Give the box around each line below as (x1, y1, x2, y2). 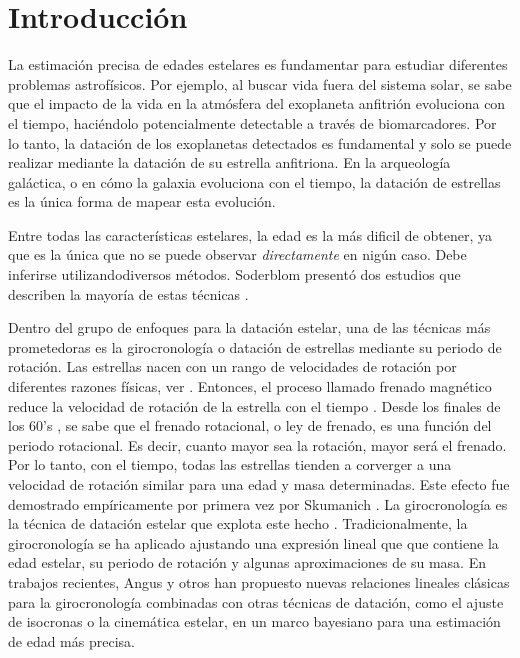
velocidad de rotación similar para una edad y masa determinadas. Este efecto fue (8, 474, 510, 494)
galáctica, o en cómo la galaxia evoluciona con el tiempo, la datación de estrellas (8, 171, 501, 192)
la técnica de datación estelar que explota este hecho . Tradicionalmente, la (8, 513, 468, 534)
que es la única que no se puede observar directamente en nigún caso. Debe (8, 244, 467, 265)
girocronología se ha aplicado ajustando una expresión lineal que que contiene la (8, 532, 499, 553)
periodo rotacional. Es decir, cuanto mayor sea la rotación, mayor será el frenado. (8, 434, 507, 455)
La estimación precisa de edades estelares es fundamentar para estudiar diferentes (8, 54, 508, 75)
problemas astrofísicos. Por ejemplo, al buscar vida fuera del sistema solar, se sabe (8, 73, 512, 94)
